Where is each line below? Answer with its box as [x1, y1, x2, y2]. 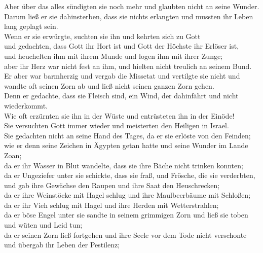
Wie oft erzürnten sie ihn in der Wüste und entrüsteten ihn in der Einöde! [4, 110, 235, 121]
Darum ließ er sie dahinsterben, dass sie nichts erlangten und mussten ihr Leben [4, 11, 253, 21]
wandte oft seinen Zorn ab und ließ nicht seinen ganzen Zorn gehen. [4, 80, 214, 91]
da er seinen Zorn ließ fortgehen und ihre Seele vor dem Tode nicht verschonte [4, 229, 247, 240]
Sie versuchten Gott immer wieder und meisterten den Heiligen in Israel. [4, 120, 229, 131]
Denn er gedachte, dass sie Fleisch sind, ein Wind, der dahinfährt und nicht [4, 90, 239, 101]
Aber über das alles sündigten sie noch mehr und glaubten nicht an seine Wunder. [4, 1, 259, 11]
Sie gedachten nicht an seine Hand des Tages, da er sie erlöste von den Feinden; [4, 130, 251, 140]
